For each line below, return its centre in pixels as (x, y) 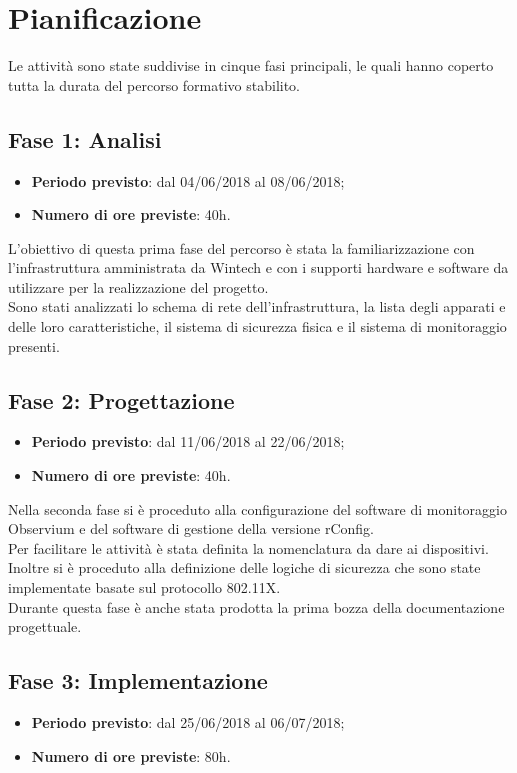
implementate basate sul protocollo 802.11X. (144, 587)
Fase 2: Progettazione (121, 399)
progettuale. (45, 626)
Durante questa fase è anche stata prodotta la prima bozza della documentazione (256, 606)
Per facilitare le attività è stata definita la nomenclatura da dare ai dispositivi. (248, 547)
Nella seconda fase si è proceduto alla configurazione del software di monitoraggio (257, 508)
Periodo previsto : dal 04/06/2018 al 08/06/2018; (188, 180)
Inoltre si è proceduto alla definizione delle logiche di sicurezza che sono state (244, 567)
